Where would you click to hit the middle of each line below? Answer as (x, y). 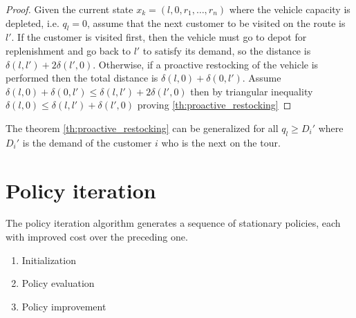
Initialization (49, 260)
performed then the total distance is (82, 78)
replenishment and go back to (68, 50)
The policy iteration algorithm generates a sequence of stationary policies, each (173, 223)
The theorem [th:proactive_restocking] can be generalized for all (142, 128)
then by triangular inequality (252, 91)
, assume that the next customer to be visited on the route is (216, 22)
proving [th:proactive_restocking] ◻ (214, 105)
